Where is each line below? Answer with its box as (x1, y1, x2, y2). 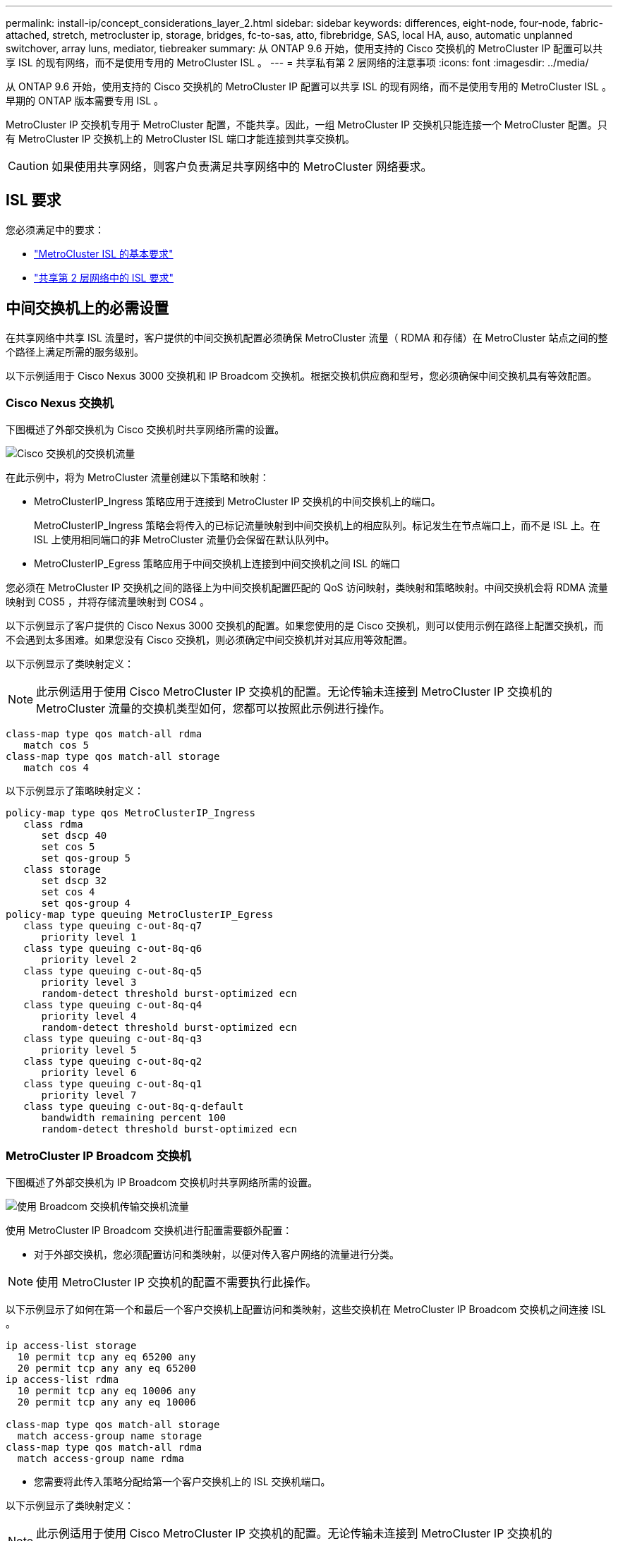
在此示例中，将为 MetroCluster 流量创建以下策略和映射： (6, 471, 269, 484)
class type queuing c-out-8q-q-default (23, 1101, 244, 1113)
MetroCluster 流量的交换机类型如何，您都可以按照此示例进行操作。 (36, 701, 391, 716)
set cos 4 (41, 886, 95, 898)
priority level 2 (41, 954, 137, 966)
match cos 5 (23, 739, 90, 751)
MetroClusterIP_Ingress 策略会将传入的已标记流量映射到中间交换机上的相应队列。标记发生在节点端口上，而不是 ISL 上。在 (34, 519, 600, 532)
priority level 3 (41, 977, 137, 989)
